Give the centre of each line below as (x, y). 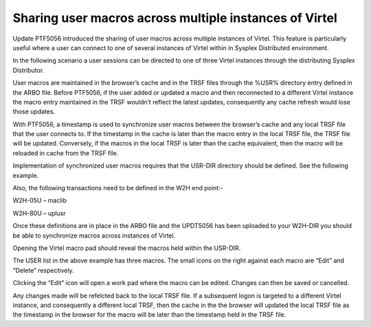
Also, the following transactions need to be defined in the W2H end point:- (118, 188)
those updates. (34, 112)
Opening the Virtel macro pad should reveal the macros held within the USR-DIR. (127, 248)
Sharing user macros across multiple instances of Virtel (175, 18)
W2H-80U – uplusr (40, 213)
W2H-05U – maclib (40, 201)
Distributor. (29, 70)
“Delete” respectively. (44, 270)
